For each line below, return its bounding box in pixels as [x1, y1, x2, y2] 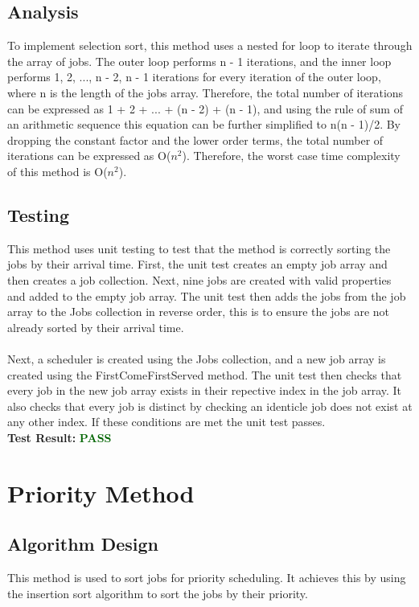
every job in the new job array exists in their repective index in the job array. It [7, 382, 402, 399]
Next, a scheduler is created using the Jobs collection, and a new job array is [7, 350, 386, 367]
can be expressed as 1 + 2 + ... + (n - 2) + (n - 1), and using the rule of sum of [7, 100, 403, 117]
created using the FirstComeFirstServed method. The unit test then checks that [7, 366, 402, 383]
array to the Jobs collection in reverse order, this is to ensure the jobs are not [7, 303, 389, 320]
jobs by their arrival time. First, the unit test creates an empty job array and [7, 256, 388, 273]
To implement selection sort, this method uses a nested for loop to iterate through [7, 37, 413, 54]
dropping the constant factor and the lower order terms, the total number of [7, 131, 384, 148]
